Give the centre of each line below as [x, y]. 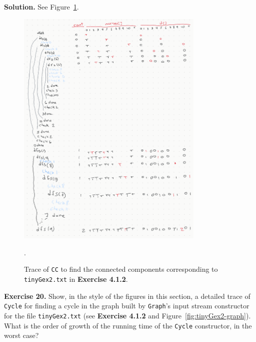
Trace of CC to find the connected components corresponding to [121, 269]
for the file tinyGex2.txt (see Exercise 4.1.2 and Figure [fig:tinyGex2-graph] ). [127, 315]
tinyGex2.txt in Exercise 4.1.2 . [76, 279]
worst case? [21, 335]
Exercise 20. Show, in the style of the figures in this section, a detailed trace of [127, 296]
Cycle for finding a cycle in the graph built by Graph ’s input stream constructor [127, 306]
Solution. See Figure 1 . [41, 7]
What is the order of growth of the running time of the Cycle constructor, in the [128, 325]
